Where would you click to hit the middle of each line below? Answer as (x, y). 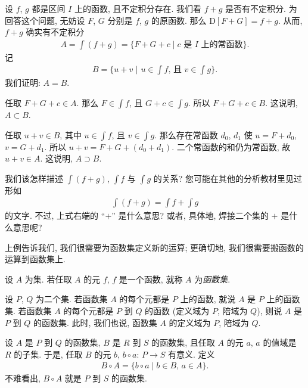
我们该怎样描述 (34, 178)
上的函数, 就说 (208, 299)
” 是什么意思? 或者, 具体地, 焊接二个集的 (190, 215)
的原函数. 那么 (179, 20)
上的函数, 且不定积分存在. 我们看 (138, 8)
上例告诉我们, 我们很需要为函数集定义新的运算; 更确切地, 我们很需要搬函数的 (154, 247)
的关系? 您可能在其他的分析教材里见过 (228, 178)
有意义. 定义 (192, 354)
